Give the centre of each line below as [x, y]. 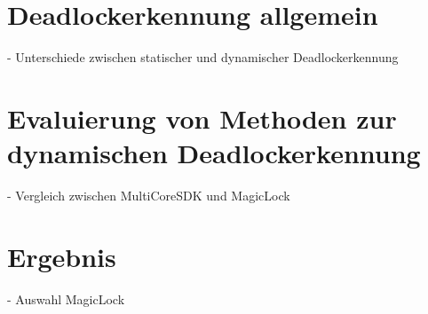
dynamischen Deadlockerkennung [214, 153]
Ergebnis [62, 256]
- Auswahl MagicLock [66, 298]
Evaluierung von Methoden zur [202, 118]
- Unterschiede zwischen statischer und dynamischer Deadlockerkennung [203, 57]
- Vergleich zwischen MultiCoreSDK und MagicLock [149, 196]
